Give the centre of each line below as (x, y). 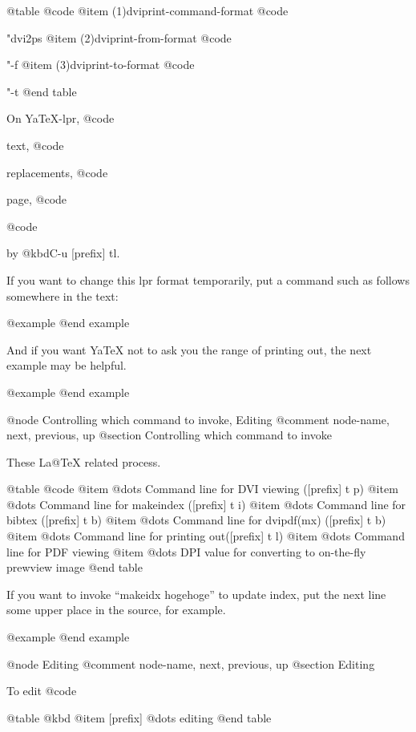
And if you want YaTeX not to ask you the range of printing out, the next (189, 349)
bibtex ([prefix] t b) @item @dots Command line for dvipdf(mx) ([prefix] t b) (196, 520)
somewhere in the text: (63, 295)
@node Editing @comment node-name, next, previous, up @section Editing (191, 663)
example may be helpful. (67, 365)
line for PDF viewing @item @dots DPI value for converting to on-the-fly (186, 551)
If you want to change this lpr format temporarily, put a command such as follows (208, 279)
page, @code (37, 199)
